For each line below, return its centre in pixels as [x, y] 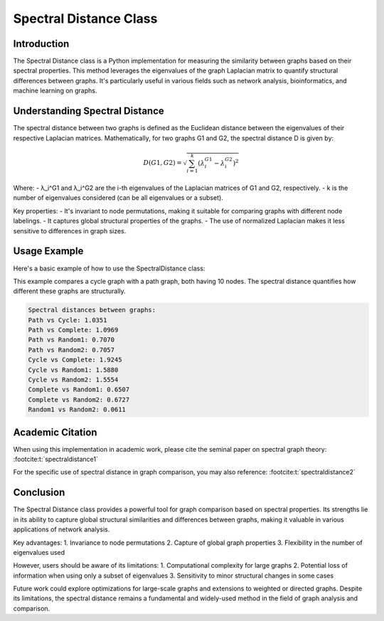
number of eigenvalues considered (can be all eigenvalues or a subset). [118, 198]
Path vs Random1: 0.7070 [71, 340]
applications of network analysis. [62, 529]
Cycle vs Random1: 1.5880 [73, 370]
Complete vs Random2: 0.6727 [79, 399]
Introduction [41, 44]
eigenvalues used [39, 552]
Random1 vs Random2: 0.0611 [77, 410]
